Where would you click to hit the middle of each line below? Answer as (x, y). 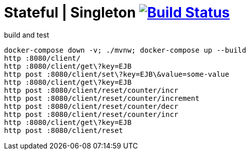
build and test (27, 35)
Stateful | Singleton (70, 13)
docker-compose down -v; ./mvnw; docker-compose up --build (125, 50)
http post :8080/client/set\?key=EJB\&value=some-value (117, 74)
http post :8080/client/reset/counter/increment (102, 98)
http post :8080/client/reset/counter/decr (91, 106)
